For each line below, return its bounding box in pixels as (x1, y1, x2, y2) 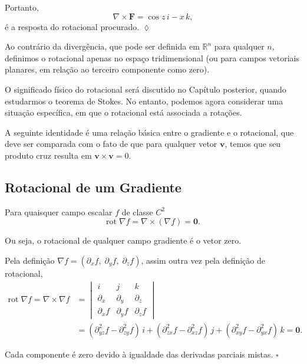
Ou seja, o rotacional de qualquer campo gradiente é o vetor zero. (5, 234, 242, 247)
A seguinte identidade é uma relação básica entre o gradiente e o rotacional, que (5, 126, 294, 138)
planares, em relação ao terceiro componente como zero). (5, 63, 210, 76)
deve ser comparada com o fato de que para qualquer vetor (5, 137, 217, 150)
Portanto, (5, 1, 39, 13)
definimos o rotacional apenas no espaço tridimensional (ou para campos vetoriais (5, 51, 299, 64)
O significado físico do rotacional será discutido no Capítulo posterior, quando (5, 83, 286, 95)
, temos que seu (225, 137, 281, 150)
